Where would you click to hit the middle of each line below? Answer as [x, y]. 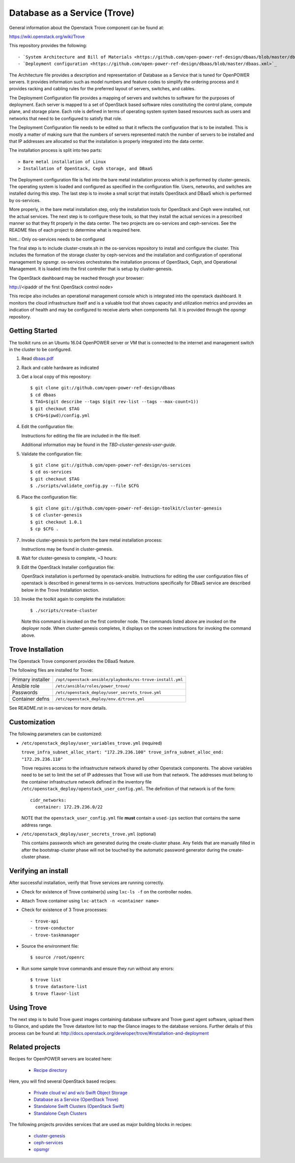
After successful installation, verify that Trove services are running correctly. [87, 883]
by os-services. [25, 200]
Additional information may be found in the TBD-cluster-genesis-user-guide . [99, 445]
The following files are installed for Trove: [51, 670]
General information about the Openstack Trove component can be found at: [87, 28]
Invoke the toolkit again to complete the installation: [74, 599]
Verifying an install [39, 871]
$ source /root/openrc [58, 958]
